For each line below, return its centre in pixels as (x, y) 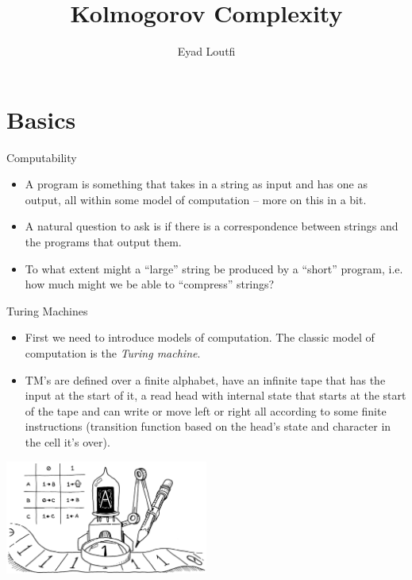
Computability (42, 157)
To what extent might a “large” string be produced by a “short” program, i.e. (214, 268)
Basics (41, 119)
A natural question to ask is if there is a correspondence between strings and (212, 226)
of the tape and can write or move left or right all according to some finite (206, 410)
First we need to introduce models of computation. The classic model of (200, 337)
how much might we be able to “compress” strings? (150, 284)
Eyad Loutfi (206, 51)
